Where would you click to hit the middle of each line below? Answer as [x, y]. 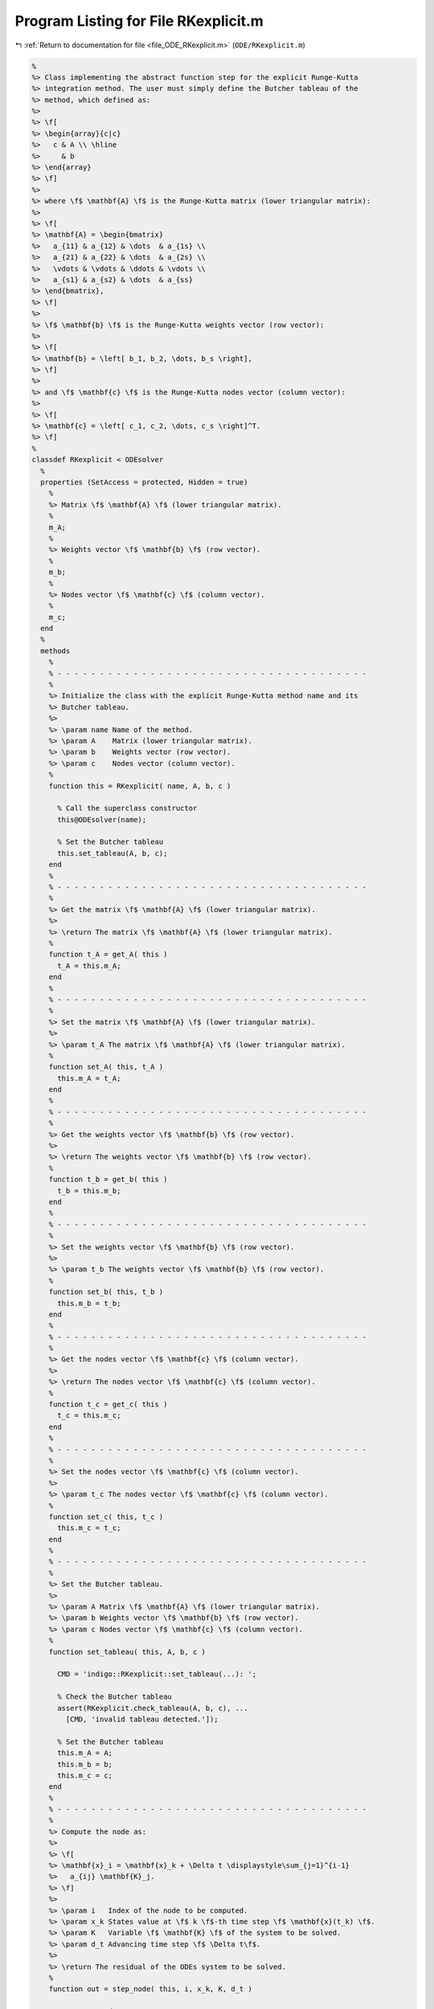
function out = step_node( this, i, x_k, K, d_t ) [150, 1989]
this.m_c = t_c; [89, 1528]
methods [55, 651]
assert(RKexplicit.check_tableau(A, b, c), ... [153, 1708]
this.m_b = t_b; [89, 1303]
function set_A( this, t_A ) [106, 1067]
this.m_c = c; [85, 1775]
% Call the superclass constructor [127, 808]
